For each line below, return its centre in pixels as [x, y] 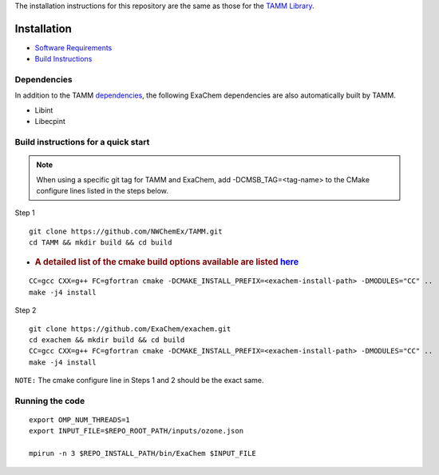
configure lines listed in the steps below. [103, 190]
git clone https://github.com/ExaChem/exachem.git [130, 329]
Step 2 [26, 310]
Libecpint [50, 122]
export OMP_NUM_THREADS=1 [80, 420]
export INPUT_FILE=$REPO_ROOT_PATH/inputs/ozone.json [136, 431]
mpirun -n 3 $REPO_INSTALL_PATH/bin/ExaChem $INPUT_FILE [143, 453]
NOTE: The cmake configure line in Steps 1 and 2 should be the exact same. [139, 381]
